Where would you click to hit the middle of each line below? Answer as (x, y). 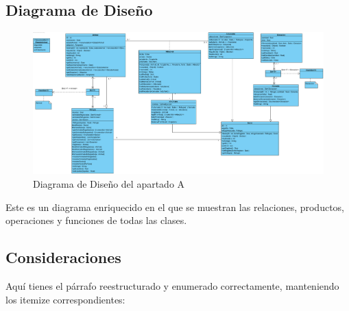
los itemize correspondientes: (65, 299)
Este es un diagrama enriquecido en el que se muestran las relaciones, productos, (175, 207)
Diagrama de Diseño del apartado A (109, 184)
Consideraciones (63, 257)
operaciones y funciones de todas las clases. (96, 220)
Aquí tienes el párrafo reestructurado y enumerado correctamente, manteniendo (172, 286)
